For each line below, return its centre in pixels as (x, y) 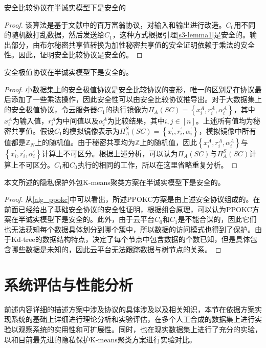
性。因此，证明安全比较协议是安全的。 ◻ (73, 55)
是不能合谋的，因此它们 (217, 219)
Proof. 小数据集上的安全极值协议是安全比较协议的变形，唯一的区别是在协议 (129, 89)
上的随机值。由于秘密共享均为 (85, 142)
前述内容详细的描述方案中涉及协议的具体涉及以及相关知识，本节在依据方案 (129, 309)
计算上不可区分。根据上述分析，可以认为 (110, 153)
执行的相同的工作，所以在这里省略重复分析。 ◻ (158, 164)
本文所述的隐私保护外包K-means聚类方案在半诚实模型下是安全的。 (115, 182)
